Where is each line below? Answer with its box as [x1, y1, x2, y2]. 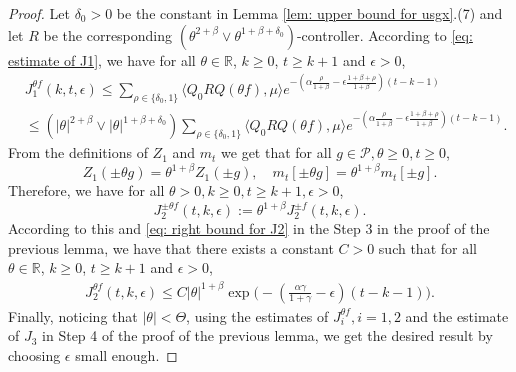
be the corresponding [43, 24, 173, 45]
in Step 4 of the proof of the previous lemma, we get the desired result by [42, 325, 493, 346]
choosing [8, 344, 61, 365]
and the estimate [405, 305, 509, 326]
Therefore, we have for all [8, 180, 165, 201]
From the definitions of [8, 142, 148, 163]
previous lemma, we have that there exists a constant [8, 237, 334, 258]
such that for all [378, 237, 477, 258]
